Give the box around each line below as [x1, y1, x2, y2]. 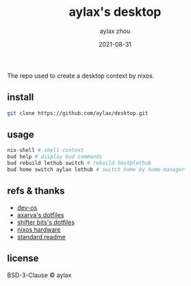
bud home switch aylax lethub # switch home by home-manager [7, 166, 186, 173]
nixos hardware [16, 225, 61, 234]
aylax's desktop [68, 4, 162, 20]
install [7, 91, 34, 103]
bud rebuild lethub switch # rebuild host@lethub [7, 159, 152, 167]
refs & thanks [7, 185, 65, 197]
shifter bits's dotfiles [16, 218, 75, 226]
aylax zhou [99, 27, 131, 35]
